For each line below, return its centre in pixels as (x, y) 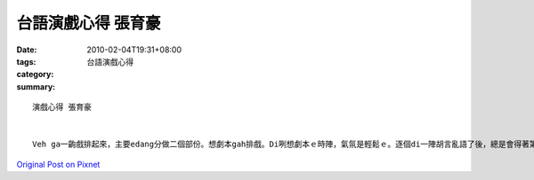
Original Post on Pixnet (58, 164)
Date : (27, 50)
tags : (26, 61)
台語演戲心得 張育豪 (89, 23)
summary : (36, 86)
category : (35, 74)
